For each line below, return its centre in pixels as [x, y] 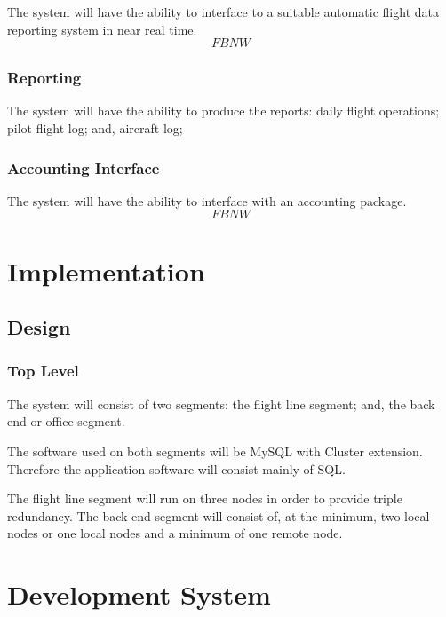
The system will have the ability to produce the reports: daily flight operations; [223, 111]
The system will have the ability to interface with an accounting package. [207, 200]
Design [39, 327]
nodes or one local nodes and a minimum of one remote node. [175, 533]
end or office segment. [66, 421]
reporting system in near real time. [102, 29]
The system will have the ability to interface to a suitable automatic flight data [223, 12]
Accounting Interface [84, 167]
